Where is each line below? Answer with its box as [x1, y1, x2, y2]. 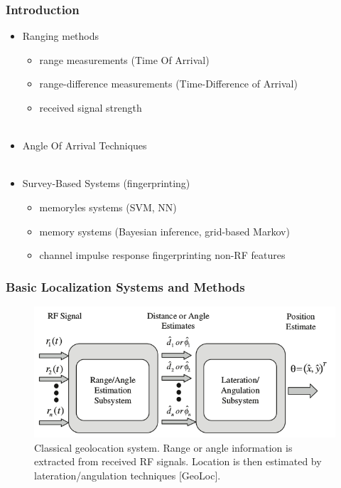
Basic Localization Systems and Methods [6, 277, 245, 295]
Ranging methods [22, 28, 99, 43]
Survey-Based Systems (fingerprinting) [22, 176, 190, 191]
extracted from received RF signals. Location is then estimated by [34, 454, 322, 469]
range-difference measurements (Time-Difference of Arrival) [39, 76, 298, 91]
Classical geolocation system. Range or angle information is [34, 440, 293, 455]
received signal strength [39, 100, 142, 115]
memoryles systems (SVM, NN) [39, 199, 177, 214]
